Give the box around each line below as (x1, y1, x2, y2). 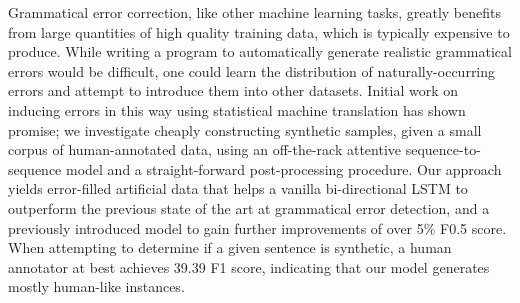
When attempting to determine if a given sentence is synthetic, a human (8, 237, 452, 258)
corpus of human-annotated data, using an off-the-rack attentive (8, 139, 402, 160)
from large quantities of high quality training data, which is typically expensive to (8, 21, 510, 42)
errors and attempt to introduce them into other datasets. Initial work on (8, 80, 459, 101)
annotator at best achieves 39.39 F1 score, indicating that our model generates (8, 256, 490, 277)
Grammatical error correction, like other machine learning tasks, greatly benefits (8, 2, 502, 22)
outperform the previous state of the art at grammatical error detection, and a (8, 197, 490, 218)
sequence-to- (405, 139, 481, 160)
